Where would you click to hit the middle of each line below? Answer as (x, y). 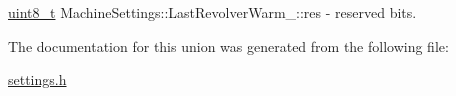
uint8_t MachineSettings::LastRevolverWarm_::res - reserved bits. (212, 12)
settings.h (37, 79)
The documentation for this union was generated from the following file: (228, 45)
